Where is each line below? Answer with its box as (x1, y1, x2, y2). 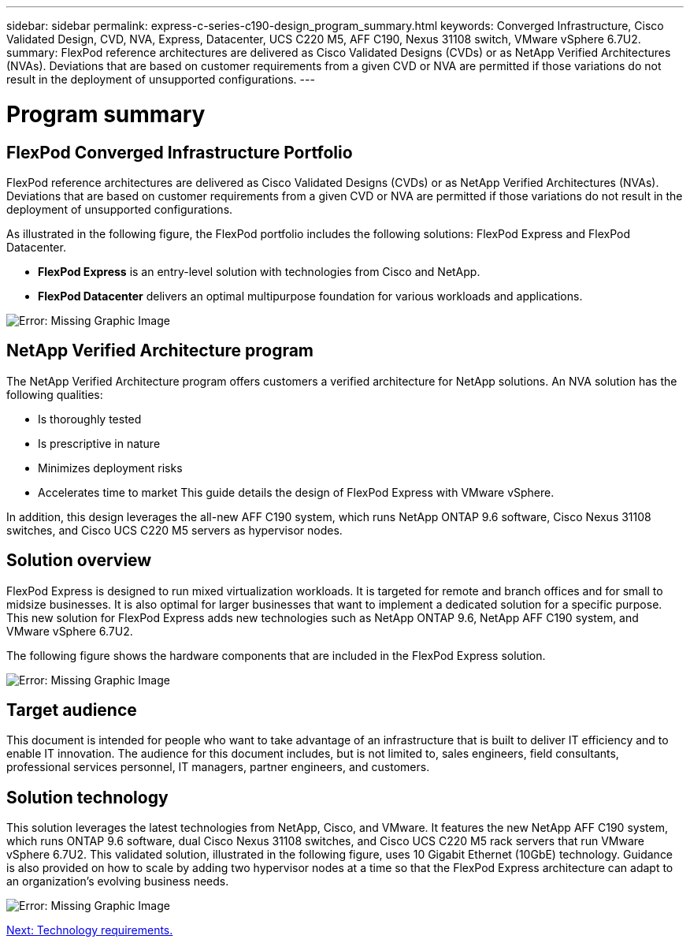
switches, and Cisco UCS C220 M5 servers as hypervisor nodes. (6, 523, 343, 537)
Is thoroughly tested (38, 412, 142, 426)
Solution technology (6, 787, 169, 807)
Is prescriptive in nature (38, 436, 161, 450)
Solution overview (6, 550, 152, 571)
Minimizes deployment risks (38, 460, 183, 475)
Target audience (6, 700, 137, 721)
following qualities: (6, 387, 103, 401)
